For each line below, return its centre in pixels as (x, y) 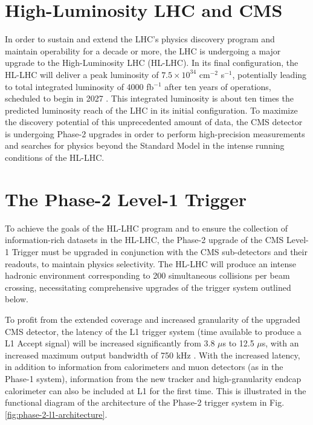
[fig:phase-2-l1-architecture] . (56, 414)
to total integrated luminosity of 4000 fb (79, 86)
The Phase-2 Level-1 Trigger (126, 199)
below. (17, 299)
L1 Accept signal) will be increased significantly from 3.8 (110, 343)
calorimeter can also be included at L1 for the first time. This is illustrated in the (156, 390)
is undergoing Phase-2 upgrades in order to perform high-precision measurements (155, 133)
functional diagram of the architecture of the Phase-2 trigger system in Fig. (145, 402)
